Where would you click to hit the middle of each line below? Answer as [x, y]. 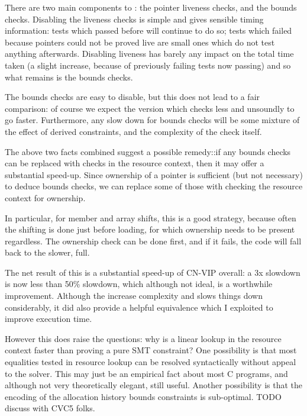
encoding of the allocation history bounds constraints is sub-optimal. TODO [143, 396]
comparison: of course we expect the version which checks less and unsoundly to [150, 108]
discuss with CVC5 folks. [50, 408]
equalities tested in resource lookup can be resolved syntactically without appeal [151, 362]
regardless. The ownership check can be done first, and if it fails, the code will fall [153, 241]
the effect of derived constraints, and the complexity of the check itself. [133, 131]
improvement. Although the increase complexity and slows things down [134, 296]
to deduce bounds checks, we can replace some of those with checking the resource [154, 186]
